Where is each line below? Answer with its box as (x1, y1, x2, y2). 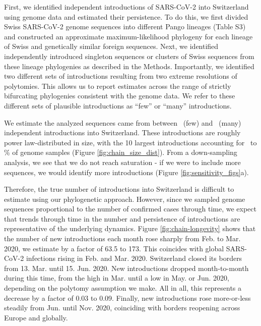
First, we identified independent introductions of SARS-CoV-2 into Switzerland (4, 2, 249, 12)
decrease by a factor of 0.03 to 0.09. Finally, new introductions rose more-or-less (4, 292, 251, 303)
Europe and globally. (4, 312, 68, 322)
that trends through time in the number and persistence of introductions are (4, 213, 240, 224)
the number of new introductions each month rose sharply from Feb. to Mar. (4, 233, 241, 244)
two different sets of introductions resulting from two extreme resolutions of (4, 71, 237, 81)
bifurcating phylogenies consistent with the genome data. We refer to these (4, 90, 235, 101)
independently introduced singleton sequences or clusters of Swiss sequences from (4, 50, 254, 61)
